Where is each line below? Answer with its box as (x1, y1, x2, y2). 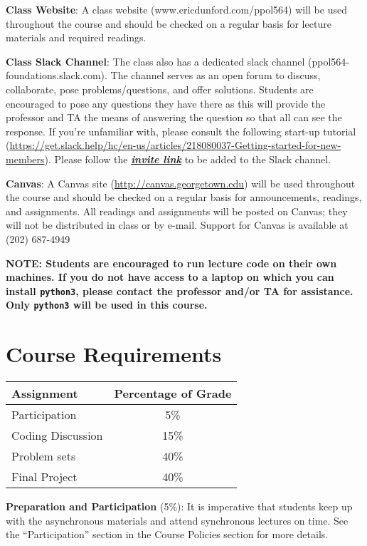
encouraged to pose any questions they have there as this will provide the (6, 96, 326, 110)
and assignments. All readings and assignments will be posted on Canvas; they (6, 203, 348, 218)
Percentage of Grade (114, 385, 232, 402)
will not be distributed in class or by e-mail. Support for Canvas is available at (6, 217, 349, 232)
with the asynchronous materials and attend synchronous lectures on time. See (6, 512, 349, 527)
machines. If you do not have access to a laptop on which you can (6, 269, 334, 284)
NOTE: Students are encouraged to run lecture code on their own (6, 255, 337, 270)
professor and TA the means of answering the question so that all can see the (6, 110, 342, 125)
